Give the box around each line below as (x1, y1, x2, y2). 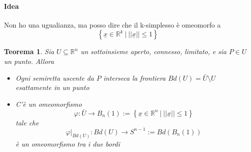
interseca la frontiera (103, 72, 166, 83)
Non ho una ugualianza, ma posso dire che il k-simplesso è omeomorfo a (4, 19, 221, 30)
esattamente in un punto (15, 82, 90, 92)
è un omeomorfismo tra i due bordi (15, 138, 120, 149)
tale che (15, 117, 39, 127)
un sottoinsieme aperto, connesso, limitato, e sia (80, 46, 227, 57)
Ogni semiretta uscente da (15, 72, 94, 83)
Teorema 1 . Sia (4, 46, 54, 57)
